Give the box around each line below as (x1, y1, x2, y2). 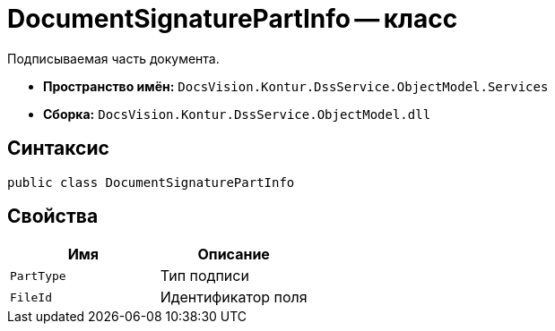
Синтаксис (7, 137, 109, 160)
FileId (10, 290, 52, 304)
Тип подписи (160, 267, 249, 285)
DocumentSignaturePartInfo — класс (7, 4, 458, 34)
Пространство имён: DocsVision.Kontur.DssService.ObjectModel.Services (43, 78, 549, 94)
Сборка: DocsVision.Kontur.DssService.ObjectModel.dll (43, 106, 431, 122)
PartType (10, 268, 66, 283)
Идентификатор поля (160, 288, 308, 307)
